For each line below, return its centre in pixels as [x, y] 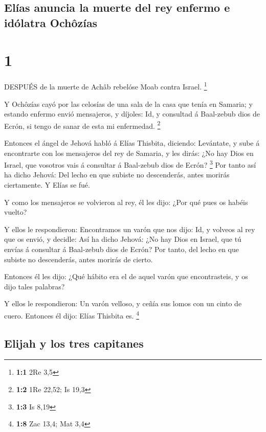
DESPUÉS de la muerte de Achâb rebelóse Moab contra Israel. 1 [106, 86]
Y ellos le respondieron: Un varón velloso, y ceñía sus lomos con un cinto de [123, 303]
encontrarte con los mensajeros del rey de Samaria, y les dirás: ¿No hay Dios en [129, 153]
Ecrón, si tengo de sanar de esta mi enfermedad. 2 [82, 125]
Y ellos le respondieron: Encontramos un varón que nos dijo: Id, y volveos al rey [130, 229]
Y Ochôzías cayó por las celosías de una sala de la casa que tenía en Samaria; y [128, 104]
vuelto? [16, 212]
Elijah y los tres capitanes [74, 343]
